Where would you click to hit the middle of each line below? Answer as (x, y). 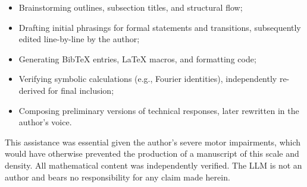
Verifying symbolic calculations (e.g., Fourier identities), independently (148, 79)
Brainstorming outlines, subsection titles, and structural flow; (131, 7)
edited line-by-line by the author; (79, 39)
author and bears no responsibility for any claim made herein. (118, 177)
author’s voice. (45, 122)
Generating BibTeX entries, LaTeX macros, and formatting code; (137, 58)
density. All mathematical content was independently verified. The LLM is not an (153, 165)
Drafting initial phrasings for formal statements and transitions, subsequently (160, 27)
